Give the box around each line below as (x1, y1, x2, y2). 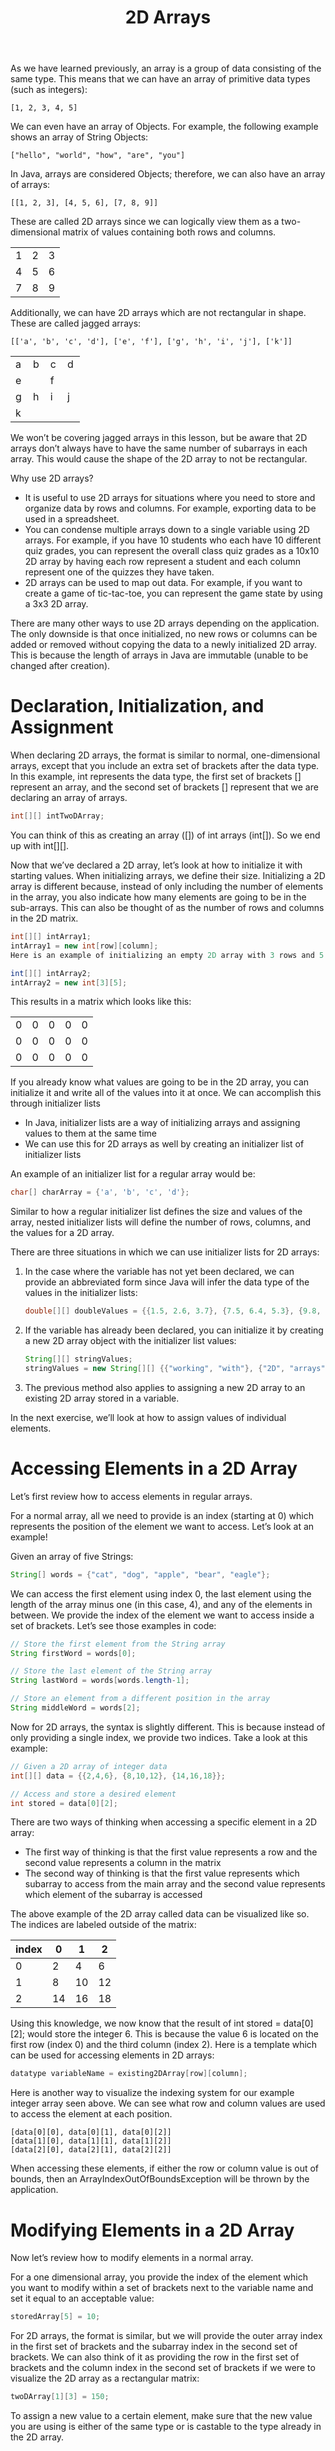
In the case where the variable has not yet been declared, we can (24, 1266, 295, 1278)
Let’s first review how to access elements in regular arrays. (10, 1490, 253, 1502)
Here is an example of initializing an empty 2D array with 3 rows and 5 (10, 950, 325, 960)
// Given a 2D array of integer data (10, 1761, 168, 1771)
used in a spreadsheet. (24, 513, 120, 525)
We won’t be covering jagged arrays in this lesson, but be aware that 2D (10, 432, 308, 444)
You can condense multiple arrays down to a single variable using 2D (24, 524, 310, 536)
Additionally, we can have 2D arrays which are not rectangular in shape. (10, 307, 307, 319)
